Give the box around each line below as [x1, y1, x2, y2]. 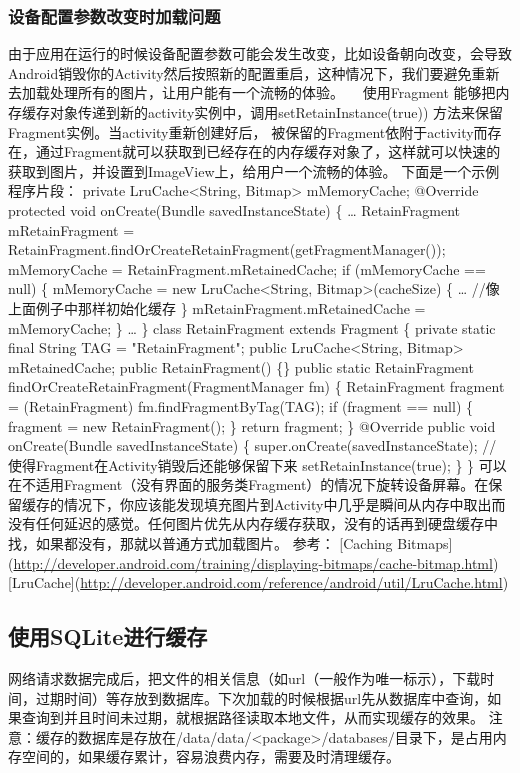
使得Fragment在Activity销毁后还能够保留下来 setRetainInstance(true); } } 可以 [8, 454, 507, 475]
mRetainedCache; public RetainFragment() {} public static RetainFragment [8, 356, 474, 377]
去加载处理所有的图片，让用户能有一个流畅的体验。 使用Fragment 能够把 [8, 82, 496, 103]
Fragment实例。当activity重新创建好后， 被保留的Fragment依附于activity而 [8, 121, 488, 142]
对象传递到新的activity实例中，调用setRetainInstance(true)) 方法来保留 [49, 102, 504, 122]
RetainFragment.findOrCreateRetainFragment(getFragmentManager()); [8, 239, 446, 260]
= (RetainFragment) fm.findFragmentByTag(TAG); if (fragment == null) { [8, 395, 473, 416]
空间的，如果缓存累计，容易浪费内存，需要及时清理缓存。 [21, 746, 400, 767]
